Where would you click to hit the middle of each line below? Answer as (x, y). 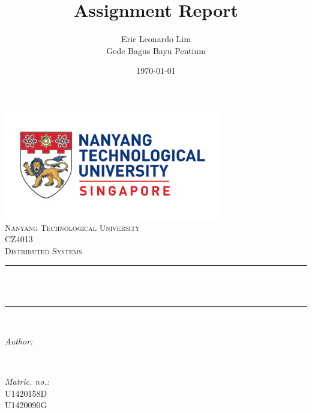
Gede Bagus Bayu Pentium (156, 50)
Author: (19, 341)
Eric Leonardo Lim (156, 39)
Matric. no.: (27, 381)
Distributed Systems (43, 250)
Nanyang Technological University (72, 227)
